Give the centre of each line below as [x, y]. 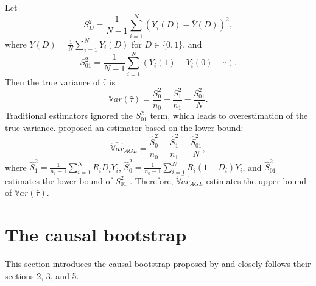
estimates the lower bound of [59, 180]
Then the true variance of [53, 81]
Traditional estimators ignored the [69, 116]
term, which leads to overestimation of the [229, 116]
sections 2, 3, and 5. [42, 275]
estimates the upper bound [256, 180]
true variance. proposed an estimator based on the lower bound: [124, 127]
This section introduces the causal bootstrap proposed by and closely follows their [158, 264]
